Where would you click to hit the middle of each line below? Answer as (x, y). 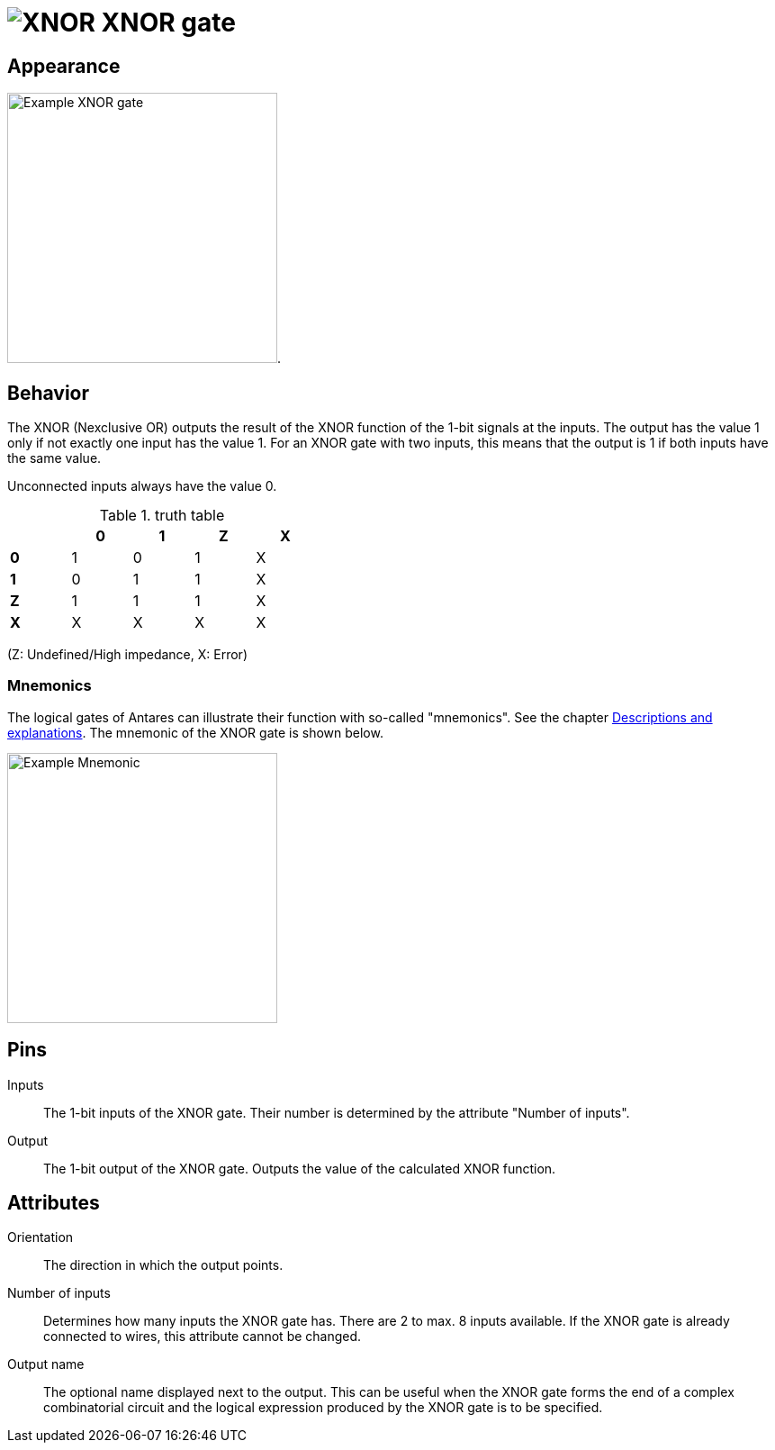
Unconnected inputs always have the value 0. (142, 486)
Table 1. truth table (162, 516)
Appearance (64, 66)
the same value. (54, 458)
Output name (46, 1364)
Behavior (49, 393)
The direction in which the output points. (163, 1265)
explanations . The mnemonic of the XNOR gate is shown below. (195, 732)
